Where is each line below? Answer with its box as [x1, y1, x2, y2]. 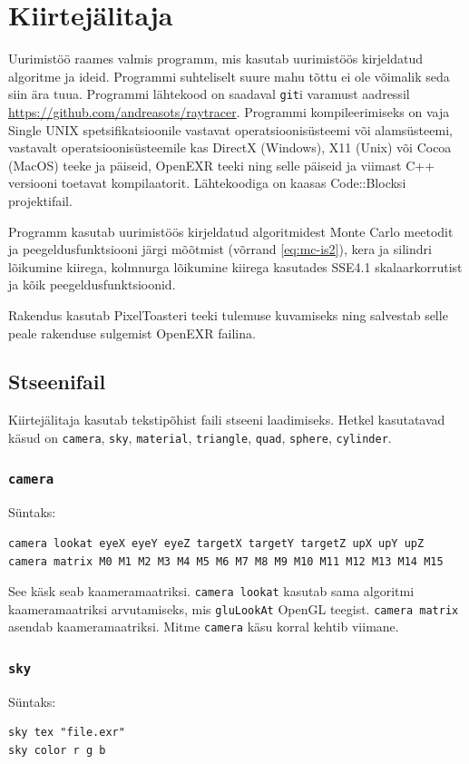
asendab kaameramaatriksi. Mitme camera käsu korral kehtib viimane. [8, 617, 399, 636]
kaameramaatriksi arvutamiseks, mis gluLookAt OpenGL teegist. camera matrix [8, 599, 459, 618]
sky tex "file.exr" [8, 726, 125, 740]
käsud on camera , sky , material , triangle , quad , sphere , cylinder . [8, 427, 392, 446]
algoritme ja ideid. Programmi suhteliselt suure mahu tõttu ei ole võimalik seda [8, 66, 450, 85]
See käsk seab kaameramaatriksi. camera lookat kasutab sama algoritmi [8, 582, 415, 601]
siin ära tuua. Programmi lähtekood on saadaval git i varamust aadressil [8, 84, 410, 103]
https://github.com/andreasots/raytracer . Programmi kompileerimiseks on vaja [8, 102, 450, 121]
